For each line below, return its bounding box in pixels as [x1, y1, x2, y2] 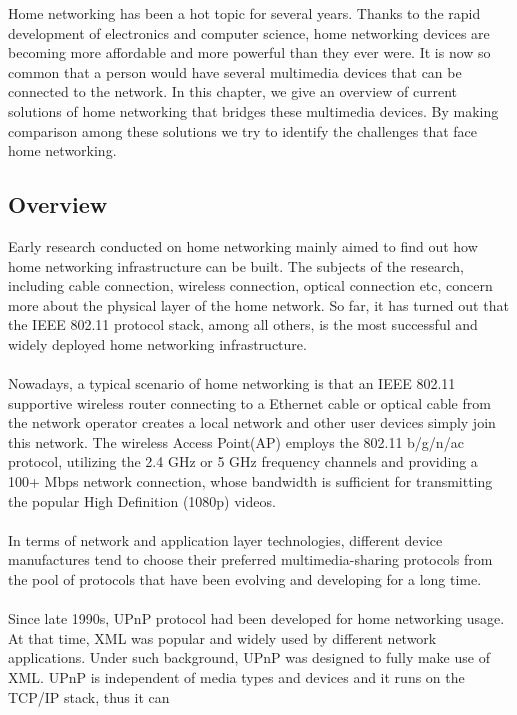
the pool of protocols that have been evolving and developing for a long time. [8, 569, 482, 590]
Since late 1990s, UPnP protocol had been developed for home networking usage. [8, 608, 505, 629]
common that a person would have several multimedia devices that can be [8, 61, 462, 82]
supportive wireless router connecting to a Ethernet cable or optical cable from [8, 392, 491, 413]
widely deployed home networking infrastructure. [8, 333, 307, 354]
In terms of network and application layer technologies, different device [8, 529, 443, 550]
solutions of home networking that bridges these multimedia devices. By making [8, 100, 499, 121]
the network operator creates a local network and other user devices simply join [8, 412, 496, 433]
